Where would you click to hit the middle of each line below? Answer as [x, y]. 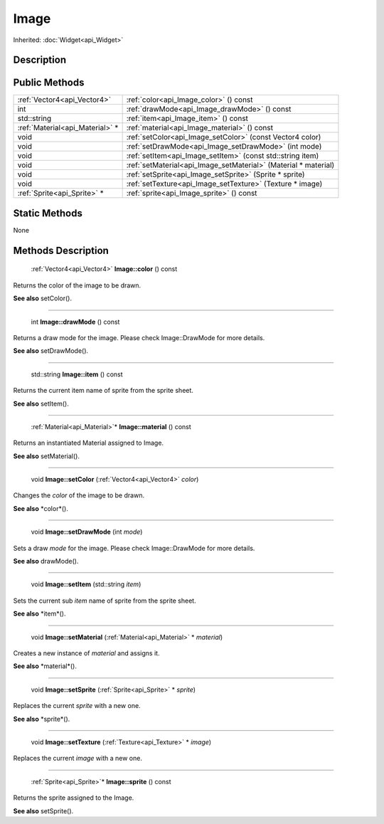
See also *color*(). [41, 508]
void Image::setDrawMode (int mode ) [87, 532]
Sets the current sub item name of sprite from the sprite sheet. [105, 601]
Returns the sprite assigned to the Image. [74, 798]
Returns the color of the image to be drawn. [77, 285]
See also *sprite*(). [42, 719]
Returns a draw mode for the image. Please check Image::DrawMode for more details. [139, 337]
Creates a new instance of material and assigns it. [86, 653]
